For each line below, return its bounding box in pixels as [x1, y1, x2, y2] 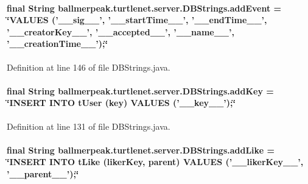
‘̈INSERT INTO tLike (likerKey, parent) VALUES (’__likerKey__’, [7, 155, 304, 168]
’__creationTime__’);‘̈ [7, 37, 108, 50]
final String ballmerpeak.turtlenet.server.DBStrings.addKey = [7, 84, 274, 97]
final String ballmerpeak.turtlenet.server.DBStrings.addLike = [7, 143, 275, 156]
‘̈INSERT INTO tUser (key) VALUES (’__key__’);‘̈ [7, 96, 236, 109]
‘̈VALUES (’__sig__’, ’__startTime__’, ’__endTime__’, [7, 13, 267, 26]
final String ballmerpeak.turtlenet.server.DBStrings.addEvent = [7, 1, 282, 14]
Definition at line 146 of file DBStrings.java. [7, 60, 170, 73]
